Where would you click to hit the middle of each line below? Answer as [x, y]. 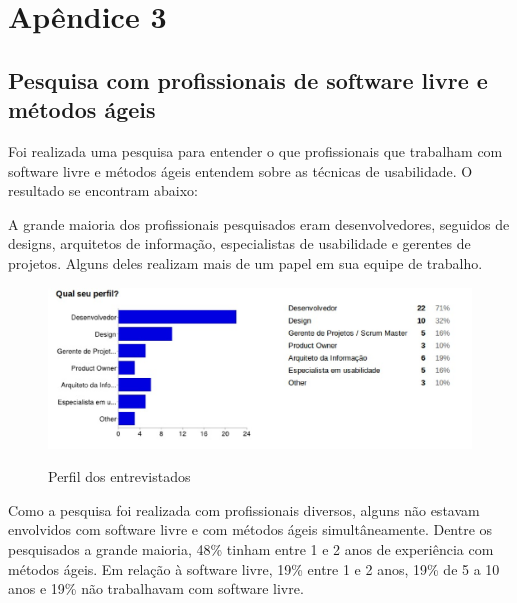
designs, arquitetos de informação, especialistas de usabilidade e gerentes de [239, 243]
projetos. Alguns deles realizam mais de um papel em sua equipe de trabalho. [245, 262]
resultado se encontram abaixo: [103, 190]
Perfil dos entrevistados [119, 476]
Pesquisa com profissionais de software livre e [248, 79]
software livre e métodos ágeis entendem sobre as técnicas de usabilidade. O [240, 170]
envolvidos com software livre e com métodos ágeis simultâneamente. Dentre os [250, 529]
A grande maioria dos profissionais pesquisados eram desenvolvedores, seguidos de [259, 223]
